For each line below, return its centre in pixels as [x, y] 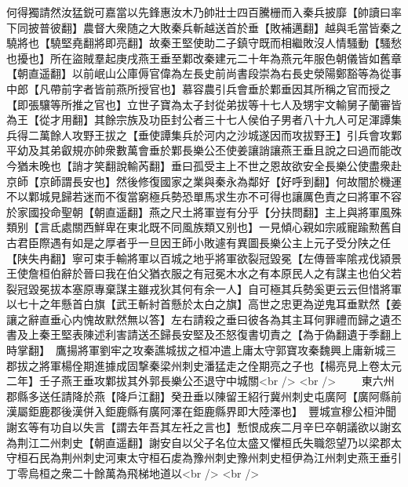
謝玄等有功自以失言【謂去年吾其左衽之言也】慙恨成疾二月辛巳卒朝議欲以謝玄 [204, 427]
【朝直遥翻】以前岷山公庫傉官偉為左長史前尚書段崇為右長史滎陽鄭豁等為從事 [204, 73]
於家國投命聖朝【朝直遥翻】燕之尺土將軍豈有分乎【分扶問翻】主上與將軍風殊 [204, 211]
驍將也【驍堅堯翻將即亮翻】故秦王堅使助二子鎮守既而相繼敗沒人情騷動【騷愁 [204, 43]
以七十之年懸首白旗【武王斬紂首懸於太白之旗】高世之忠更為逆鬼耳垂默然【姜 [204, 304]
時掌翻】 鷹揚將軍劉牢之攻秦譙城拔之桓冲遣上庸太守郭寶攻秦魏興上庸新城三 [201, 350]
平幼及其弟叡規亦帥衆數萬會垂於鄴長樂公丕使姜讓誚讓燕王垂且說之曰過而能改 [204, 150]
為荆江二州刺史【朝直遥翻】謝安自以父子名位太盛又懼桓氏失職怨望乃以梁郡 [199, 442]
